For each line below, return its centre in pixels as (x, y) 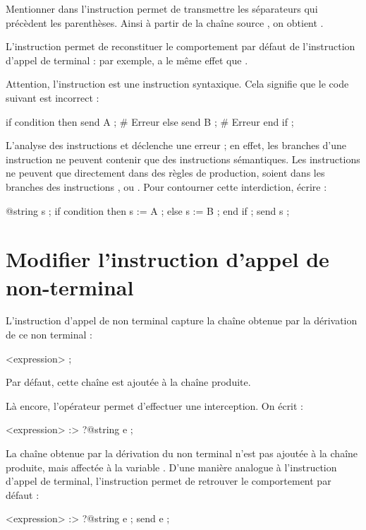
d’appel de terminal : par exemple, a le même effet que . (127, 60)
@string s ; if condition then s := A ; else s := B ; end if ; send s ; (148, 210)
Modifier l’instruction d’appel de (167, 259)
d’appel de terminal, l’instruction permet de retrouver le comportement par (169, 481)
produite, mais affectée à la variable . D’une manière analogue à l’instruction (171, 467)
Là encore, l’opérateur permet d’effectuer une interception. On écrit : (155, 405)
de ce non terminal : (49, 335)
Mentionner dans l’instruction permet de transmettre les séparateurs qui (162, 8)
